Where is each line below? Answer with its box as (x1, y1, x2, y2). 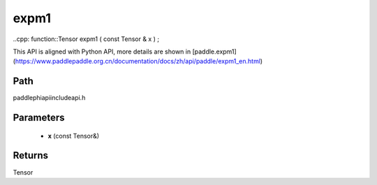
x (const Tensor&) (47, 131, 100, 140)
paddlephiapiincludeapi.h (13, 94, 86, 102)
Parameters (13, 112, 65, 124)
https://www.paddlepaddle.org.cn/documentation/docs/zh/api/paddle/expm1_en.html (15, 57, 261, 65)
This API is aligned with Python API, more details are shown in (13, 47, 191, 56)
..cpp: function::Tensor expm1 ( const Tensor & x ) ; (13, 35, 160, 43)
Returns (13, 150, 49, 161)
